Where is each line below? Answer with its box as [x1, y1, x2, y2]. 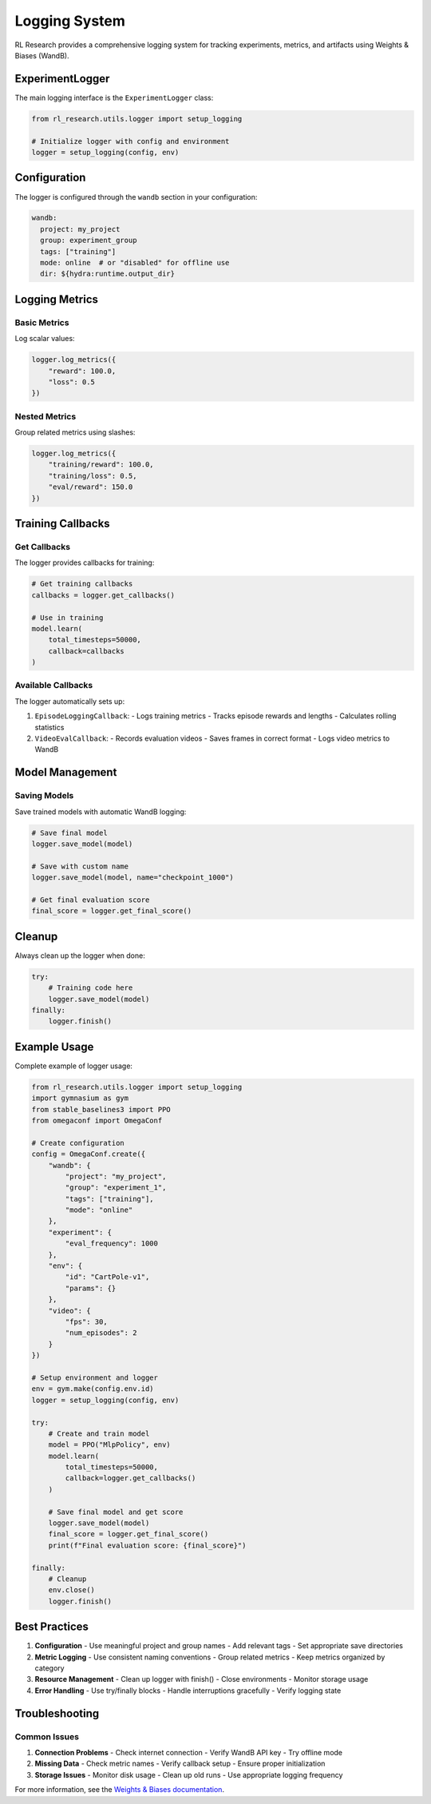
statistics [34, 722, 65, 732]
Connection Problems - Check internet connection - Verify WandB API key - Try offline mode [34, 1747, 343, 1757]
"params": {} [65, 1283, 117, 1293]
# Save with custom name [31, 861, 129, 871]
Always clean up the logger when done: [14, 951, 145, 960]
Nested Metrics [14, 411, 77, 422]
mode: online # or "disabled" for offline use [40, 258, 230, 268]
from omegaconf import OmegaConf [31, 1115, 163, 1125]
